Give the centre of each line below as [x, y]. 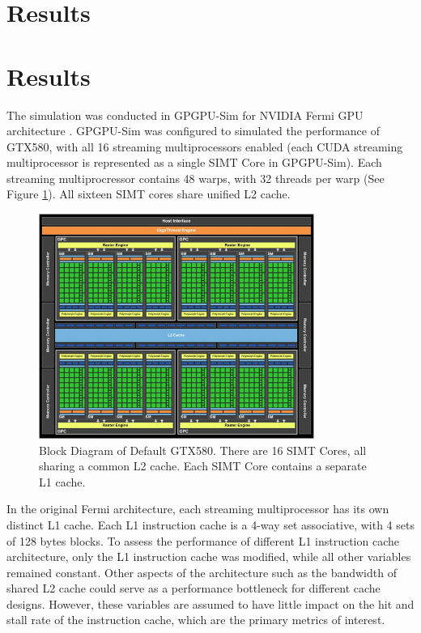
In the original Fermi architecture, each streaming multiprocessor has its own [198, 509]
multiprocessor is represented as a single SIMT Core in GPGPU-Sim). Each [194, 162]
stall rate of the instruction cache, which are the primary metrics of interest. [196, 620]
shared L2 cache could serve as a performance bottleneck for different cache [193, 588]
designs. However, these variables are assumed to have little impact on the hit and [210, 603]
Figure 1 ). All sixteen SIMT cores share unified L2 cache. [149, 194]
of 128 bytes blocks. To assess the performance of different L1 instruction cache [203, 540]
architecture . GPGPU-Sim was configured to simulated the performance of [193, 131]
